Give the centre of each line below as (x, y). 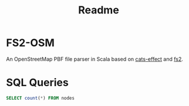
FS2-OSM (30, 43)
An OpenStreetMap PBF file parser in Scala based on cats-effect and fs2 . (95, 59)
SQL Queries (37, 83)
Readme (99, 10)
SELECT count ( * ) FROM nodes (41, 98)
